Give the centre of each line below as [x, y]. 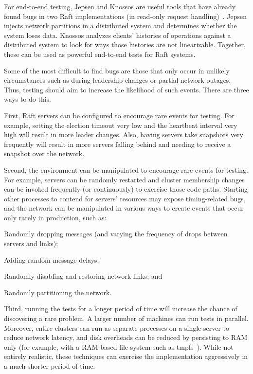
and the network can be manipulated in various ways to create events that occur [124, 208]
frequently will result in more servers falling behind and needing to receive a [117, 144]
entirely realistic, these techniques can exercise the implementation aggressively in [126, 356]
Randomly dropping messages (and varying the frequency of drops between [116, 234]
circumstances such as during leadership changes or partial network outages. [117, 80]
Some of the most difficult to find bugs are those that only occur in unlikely [117, 70]
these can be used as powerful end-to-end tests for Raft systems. [100, 54]
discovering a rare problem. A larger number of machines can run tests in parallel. [126, 318]
